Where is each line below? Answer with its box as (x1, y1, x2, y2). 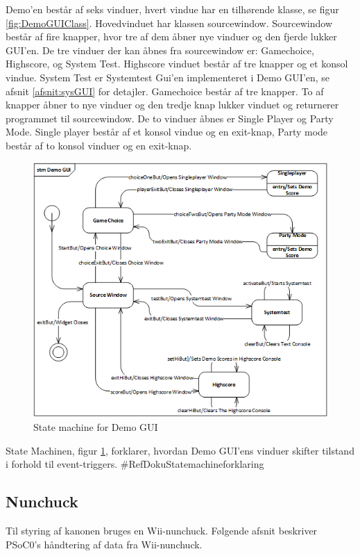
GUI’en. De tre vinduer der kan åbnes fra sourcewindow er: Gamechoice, (6, 42, 314, 57)
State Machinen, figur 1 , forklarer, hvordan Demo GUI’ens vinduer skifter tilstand (6, 443, 354, 457)
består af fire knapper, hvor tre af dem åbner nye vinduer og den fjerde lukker (6, 29, 337, 44)
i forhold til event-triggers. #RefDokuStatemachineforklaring (6, 457, 264, 471)
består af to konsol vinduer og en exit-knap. (6, 138, 192, 152)
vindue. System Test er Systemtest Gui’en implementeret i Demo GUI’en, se (6, 69, 330, 84)
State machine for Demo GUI (33, 420, 158, 434)
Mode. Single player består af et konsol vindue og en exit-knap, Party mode (6, 124, 328, 139)
